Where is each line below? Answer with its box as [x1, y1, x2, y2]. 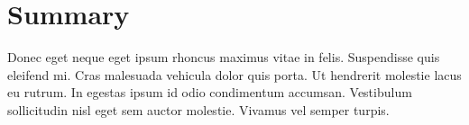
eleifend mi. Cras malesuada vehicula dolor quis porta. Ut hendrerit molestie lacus [7, 65, 462, 84]
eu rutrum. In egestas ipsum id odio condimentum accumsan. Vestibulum [7, 83, 412, 102]
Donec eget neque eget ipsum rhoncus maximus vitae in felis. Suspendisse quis [7, 48, 440, 67]
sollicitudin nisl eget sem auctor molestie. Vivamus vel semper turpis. [7, 100, 390, 119]
